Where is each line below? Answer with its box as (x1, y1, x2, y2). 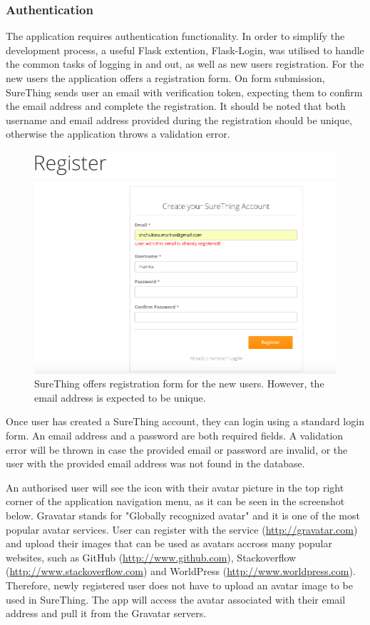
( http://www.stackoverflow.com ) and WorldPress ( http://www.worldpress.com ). (6, 564, 356, 579)
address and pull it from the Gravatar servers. (6, 606, 207, 621)
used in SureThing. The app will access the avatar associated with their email (6, 591, 346, 606)
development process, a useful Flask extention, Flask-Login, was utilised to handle (6, 42, 364, 57)
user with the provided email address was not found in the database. (6, 456, 305, 471)
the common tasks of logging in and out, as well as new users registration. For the (6, 56, 364, 71)
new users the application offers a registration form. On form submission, (6, 71, 325, 85)
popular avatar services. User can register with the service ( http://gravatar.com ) (6, 522, 358, 537)
